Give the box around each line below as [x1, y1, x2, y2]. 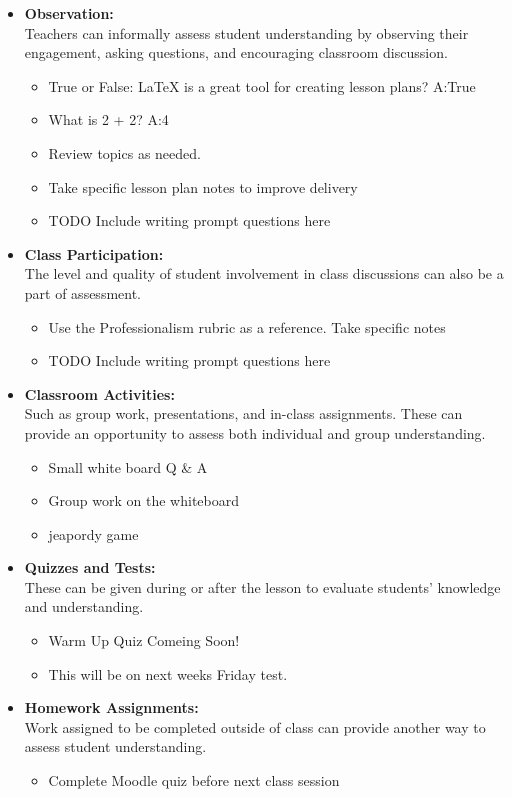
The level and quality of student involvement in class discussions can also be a [24, 263, 504, 284]
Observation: [24, 3, 114, 23]
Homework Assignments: [24, 697, 199, 718]
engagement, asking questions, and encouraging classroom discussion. [24, 42, 448, 63]
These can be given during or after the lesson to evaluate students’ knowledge [24, 576, 501, 597]
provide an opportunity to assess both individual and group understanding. [24, 422, 486, 443]
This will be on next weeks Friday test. [48, 663, 288, 684]
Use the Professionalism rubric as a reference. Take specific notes [48, 316, 446, 337]
